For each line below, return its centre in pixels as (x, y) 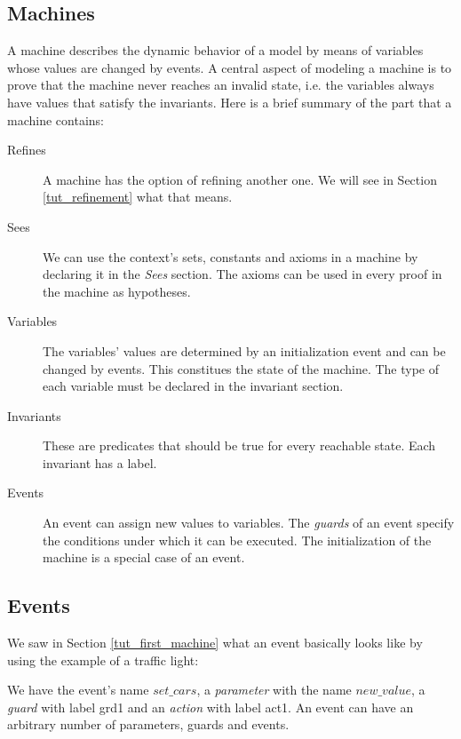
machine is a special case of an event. (144, 557)
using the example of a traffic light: (103, 660)
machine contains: (56, 119)
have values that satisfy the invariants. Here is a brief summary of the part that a (230, 102)
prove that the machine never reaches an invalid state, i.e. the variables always (221, 85)
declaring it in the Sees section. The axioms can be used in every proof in (242, 274)
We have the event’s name (78, 690)
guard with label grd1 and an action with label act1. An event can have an (211, 707)
